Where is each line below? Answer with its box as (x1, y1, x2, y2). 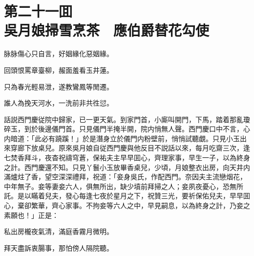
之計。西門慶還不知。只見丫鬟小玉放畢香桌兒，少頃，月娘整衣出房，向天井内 (4, 162, 250, 172)
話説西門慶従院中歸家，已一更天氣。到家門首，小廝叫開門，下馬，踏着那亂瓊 (4, 114, 250, 124)
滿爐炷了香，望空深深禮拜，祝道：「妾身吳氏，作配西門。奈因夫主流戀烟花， (4, 171, 247, 182)
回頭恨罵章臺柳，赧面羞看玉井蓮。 (4, 64, 113, 75)
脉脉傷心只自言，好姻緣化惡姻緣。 (4, 48, 113, 59)
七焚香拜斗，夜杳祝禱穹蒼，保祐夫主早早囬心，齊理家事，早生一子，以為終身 (4, 152, 250, 163)
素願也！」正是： (4, 210, 59, 220)
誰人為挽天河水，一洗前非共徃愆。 (4, 98, 113, 108)
